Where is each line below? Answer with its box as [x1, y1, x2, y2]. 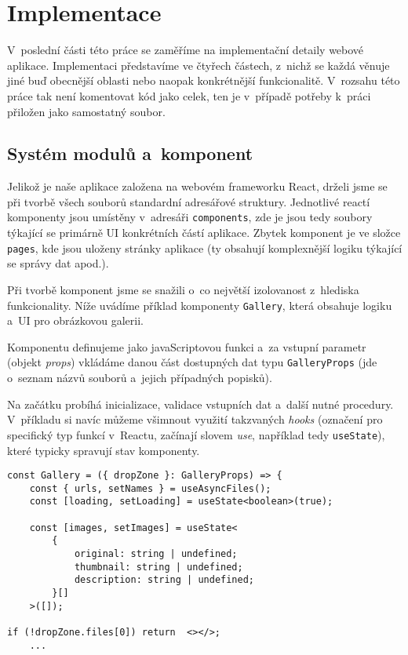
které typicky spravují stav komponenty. [7, 442, 200, 458]
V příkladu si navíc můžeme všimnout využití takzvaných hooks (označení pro [7, 411, 383, 428]
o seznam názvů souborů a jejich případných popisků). [7, 369, 272, 386]
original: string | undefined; [74, 548, 238, 560]
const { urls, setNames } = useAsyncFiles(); [29, 482, 271, 494]
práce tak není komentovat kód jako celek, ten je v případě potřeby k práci [7, 87, 371, 104]
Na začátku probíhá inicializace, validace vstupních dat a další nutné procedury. [7, 395, 394, 412]
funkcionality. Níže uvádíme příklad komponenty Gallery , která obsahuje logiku [7, 297, 392, 313]
